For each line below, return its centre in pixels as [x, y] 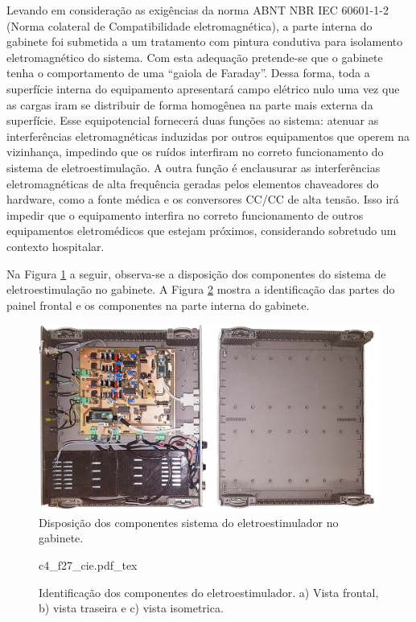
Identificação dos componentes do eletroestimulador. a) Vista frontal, [209, 592]
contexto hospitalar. [56, 246]
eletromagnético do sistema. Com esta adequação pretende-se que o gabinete [195, 57]
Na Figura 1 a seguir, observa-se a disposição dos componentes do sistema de [196, 273]
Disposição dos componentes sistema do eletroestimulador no [189, 522]
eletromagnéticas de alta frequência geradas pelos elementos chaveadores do [193, 183]
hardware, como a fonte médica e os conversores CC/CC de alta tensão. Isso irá [203, 199]
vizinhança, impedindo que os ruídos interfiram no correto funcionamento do [195, 152]
